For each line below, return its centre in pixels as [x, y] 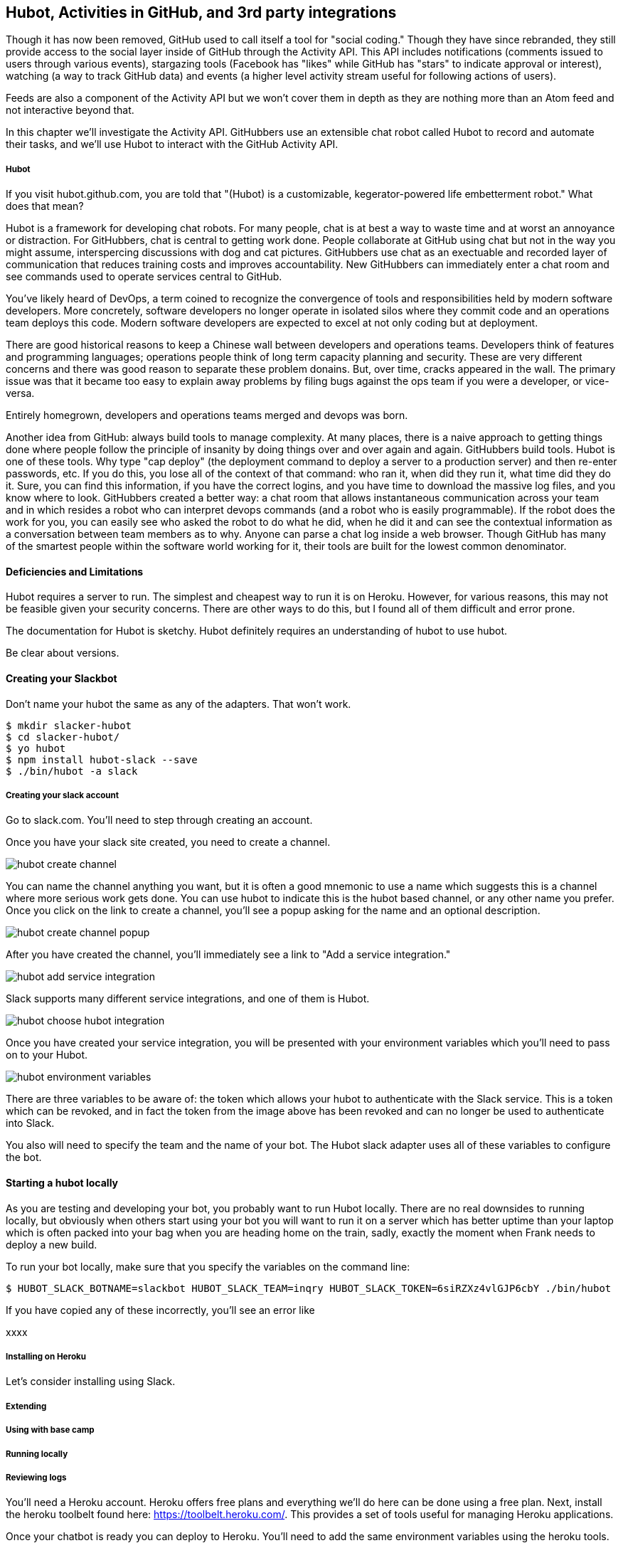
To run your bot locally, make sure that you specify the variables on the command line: [208, 1266]
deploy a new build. [52, 1244]
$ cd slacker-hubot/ [63, 737]
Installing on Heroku [46, 1357]
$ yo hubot [36, 748]
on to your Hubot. [47, 1055]
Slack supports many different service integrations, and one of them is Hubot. [188, 999]
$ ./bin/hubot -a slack [72, 771]
